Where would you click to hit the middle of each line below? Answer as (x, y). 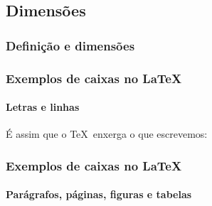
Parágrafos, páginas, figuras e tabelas (99, 194)
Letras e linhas (43, 107)
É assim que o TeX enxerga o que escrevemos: (107, 134)
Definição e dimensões (70, 45)
